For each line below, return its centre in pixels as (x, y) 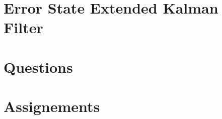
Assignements (52, 106)
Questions (38, 67)
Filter (23, 27)
